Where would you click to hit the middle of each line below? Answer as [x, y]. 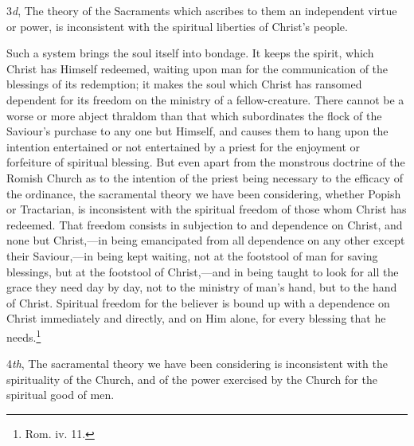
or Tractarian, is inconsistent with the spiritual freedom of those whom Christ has [207, 209]
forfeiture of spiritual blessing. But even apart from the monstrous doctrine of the [206, 162]
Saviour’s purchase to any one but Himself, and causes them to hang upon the [197, 131]
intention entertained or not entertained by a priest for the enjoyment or [184, 146]
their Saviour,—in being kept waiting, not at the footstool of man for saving [192, 255]
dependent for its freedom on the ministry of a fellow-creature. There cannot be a [205, 99]
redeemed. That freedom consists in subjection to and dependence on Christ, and [205, 224]
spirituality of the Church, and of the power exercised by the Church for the [192, 379]
